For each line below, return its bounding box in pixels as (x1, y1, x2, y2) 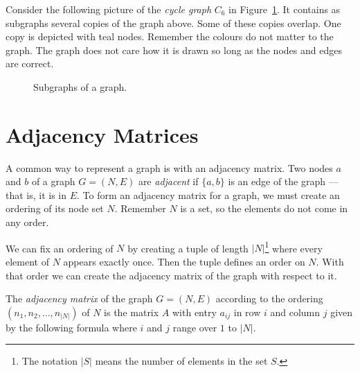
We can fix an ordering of (6, 241, 114, 255)
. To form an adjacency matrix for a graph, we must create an (77, 187, 340, 202)
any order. (6, 215, 49, 229)
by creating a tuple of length (127, 241, 249, 255)
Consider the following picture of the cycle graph (6, 2, 212, 16)
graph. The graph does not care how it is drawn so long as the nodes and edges (6, 42, 342, 57)
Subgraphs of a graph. (33, 79, 127, 94)
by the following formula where (6, 320, 137, 334)
